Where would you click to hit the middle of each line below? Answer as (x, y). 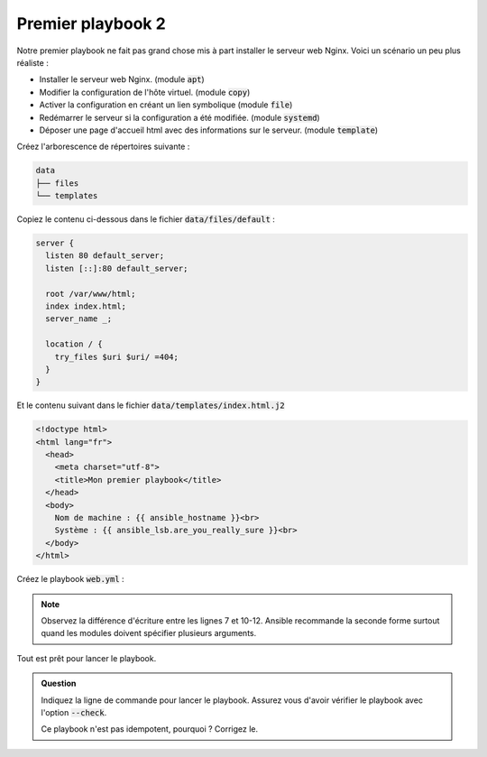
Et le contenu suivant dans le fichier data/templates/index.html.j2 (151, 405)
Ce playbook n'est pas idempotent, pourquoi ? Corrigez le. (150, 729)
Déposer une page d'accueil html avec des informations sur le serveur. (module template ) (209, 130)
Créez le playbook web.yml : (71, 579)
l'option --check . (74, 712)
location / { (74, 344)
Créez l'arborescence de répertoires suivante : (103, 147)
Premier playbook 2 (91, 23)
